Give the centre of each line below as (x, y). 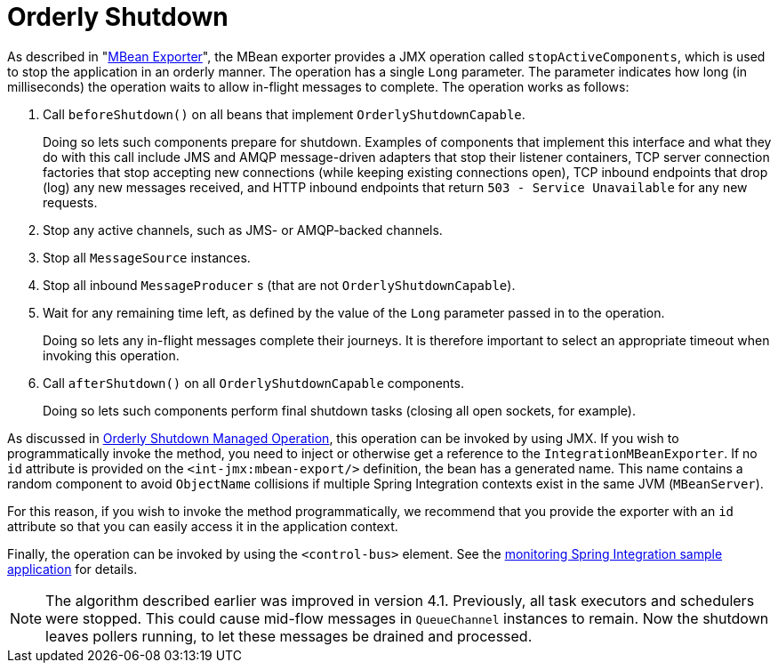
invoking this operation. (111, 355)
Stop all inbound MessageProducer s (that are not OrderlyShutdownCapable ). (279, 285)
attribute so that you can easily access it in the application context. (203, 526)
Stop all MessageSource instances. (147, 257)
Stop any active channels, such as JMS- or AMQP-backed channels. (243, 230)
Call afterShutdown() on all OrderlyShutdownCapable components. (253, 383)
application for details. (72, 569)
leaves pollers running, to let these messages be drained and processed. (289, 636)
